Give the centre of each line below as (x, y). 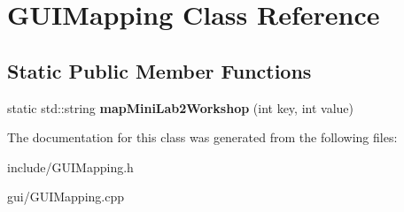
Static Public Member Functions (159, 70)
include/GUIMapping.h (70, 167)
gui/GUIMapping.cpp (66, 197)
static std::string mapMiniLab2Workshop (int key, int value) (180, 107)
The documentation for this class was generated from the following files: (202, 137)
